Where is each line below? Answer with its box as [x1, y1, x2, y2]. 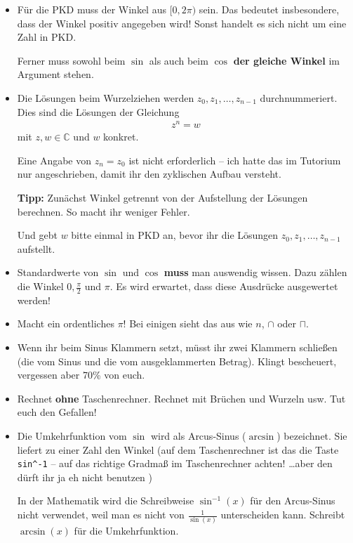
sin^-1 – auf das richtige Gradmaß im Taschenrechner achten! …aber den [17, 456, 333, 471]
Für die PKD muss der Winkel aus [17, 2, 166, 16]
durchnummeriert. [260, 90, 338, 105]
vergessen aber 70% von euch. [17, 367, 145, 382]
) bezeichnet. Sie [277, 428, 347, 443]
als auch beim [149, 53, 208, 67]
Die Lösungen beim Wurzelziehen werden [17, 90, 194, 105]
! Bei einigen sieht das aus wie [123, 316, 253, 331]
